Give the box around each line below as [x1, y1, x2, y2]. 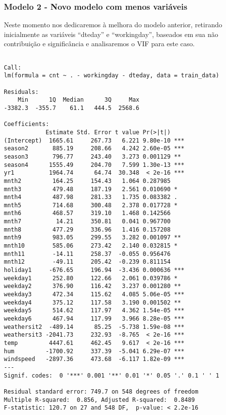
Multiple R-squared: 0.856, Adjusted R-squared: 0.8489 [4, 396, 195, 403]
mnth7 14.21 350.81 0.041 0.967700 [4, 218, 171, 225]
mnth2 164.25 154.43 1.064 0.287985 [4, 177, 171, 184]
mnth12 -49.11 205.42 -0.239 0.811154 [4, 258, 171, 266]
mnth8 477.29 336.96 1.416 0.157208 [4, 226, 171, 233]
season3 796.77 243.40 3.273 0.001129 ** [4, 153, 181, 160]
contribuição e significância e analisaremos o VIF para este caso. [4, 38, 195, 49]
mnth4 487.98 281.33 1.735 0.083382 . [4, 194, 178, 201]
